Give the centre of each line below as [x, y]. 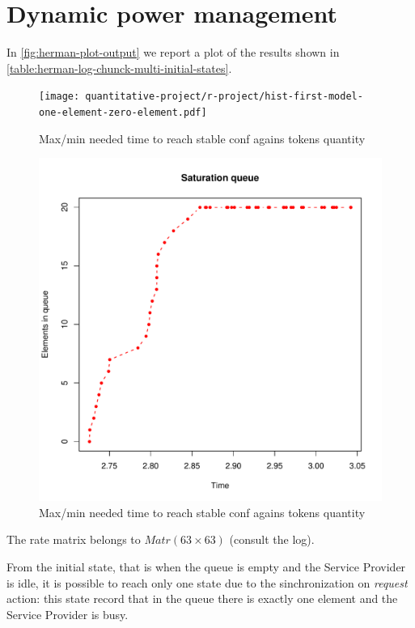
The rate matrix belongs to [74, 539]
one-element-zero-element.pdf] [123, 112]
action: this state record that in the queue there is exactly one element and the [202, 598]
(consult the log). [272, 539]
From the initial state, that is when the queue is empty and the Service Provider [206, 566]
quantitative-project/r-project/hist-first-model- [224, 97]
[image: [59, 97]
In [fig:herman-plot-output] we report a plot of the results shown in [173, 52]
